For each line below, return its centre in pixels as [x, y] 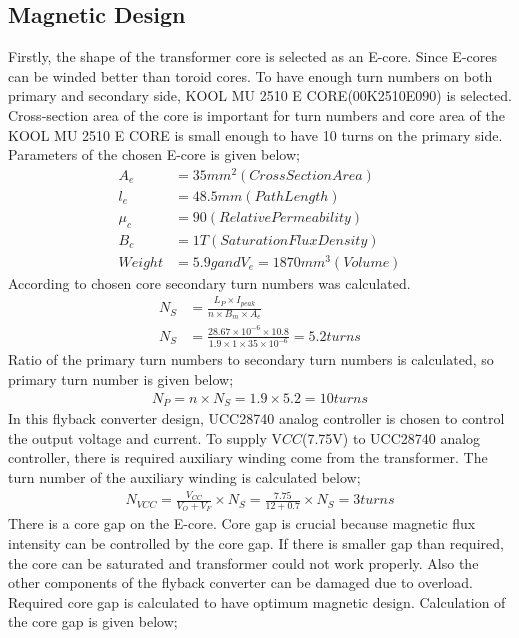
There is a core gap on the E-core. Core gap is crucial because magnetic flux [242, 523]
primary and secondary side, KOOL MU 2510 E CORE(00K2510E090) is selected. [260, 95]
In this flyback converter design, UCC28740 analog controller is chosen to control [256, 418]
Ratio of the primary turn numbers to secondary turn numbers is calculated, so [251, 359]
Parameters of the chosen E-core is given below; [154, 154]
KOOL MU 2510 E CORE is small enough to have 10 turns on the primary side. [255, 134]
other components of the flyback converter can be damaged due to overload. [240, 582]
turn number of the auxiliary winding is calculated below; [184, 476]
